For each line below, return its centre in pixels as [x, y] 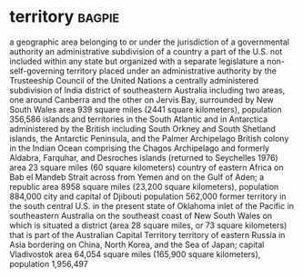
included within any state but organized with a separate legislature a [137, 61]
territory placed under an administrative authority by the [172, 71]
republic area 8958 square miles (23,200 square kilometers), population [144, 186]
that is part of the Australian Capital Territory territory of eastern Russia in [147, 234]
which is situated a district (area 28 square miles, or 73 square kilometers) [148, 225]
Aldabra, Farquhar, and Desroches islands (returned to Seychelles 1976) [144, 157]
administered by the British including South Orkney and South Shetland [142, 128]
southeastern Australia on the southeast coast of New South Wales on [141, 215]
